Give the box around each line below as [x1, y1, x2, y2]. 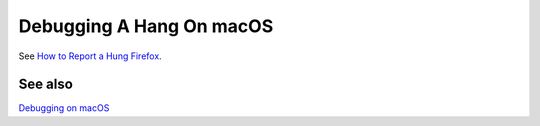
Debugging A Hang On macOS [18, 15, 274, 37]
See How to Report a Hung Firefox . [18, 50, 162, 62]
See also [18, 76, 74, 93]
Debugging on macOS [18, 102, 110, 114]
